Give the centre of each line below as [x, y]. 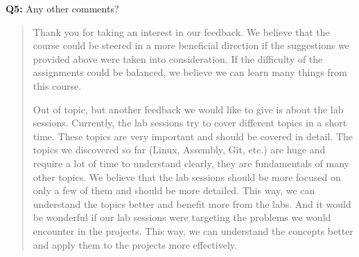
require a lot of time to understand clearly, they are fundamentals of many [191, 163]
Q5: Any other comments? [62, 8]
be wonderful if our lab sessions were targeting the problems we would [182, 217]
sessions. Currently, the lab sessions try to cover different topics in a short [190, 123]
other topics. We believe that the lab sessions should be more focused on [187, 177]
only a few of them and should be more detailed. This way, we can [174, 190]
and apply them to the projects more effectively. [135, 244]
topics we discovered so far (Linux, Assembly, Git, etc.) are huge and [179, 150]
